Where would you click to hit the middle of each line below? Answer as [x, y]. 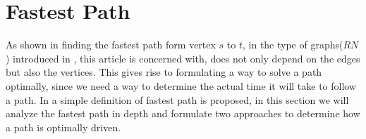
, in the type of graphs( [293, 45]
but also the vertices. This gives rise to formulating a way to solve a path [164, 72]
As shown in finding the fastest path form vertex [111, 45]
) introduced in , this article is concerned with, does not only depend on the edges [183, 58]
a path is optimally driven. [63, 127]
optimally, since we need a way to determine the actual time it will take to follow [181, 85]
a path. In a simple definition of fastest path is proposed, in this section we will [177, 99]
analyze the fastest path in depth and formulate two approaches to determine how [183, 113]
